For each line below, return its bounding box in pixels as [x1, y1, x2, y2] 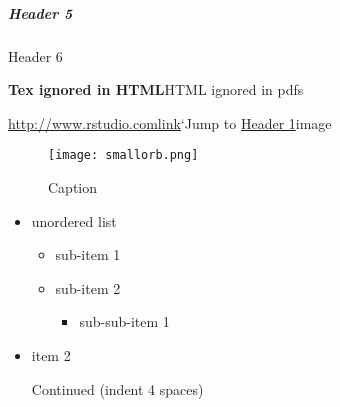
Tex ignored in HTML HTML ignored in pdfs [8, 79, 304, 100]
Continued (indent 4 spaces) [31, 378, 204, 399]
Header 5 [8, 2, 73, 23]
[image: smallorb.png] [48, 148, 199, 163]
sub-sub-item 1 [79, 311, 170, 332]
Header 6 [8, 45, 63, 66]
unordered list [31, 210, 117, 231]
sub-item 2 [55, 277, 121, 298]
